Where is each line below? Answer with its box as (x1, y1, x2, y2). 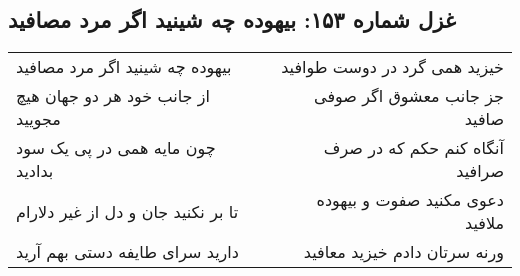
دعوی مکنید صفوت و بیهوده (316, 188, 504, 212)
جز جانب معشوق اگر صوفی (314, 84, 504, 108)
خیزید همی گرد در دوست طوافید (281, 55, 504, 79)
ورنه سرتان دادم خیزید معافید (303, 240, 504, 264)
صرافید (456, 159, 504, 183)
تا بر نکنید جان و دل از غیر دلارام (16, 199, 239, 223)
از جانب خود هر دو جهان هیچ (16, 84, 210, 108)
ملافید (465, 211, 504, 235)
